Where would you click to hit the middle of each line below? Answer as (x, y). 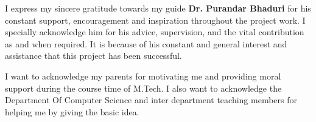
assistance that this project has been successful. (93, 56)
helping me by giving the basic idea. (72, 111)
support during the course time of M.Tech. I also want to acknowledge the (143, 88)
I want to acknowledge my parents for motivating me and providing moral (143, 76)
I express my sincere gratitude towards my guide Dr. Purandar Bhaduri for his (158, 8)
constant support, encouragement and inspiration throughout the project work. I (155, 20)
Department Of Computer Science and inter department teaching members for (151, 100)
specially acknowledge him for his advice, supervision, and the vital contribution (155, 32)
